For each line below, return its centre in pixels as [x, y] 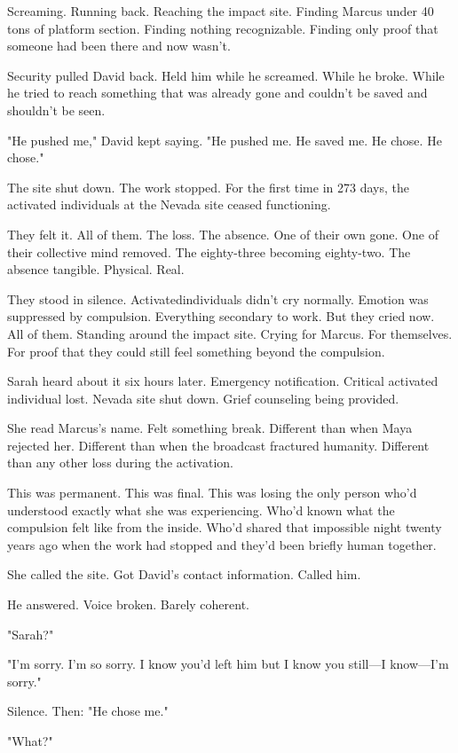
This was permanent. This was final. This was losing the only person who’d [212, 493]
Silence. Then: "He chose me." [88, 711]
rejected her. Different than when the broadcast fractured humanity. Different [218, 445]
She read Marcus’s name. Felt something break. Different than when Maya [210, 428]
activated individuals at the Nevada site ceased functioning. [169, 204]
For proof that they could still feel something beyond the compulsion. [196, 351]
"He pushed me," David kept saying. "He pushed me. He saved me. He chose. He [225, 140]
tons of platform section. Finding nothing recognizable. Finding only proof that [223, 28]
